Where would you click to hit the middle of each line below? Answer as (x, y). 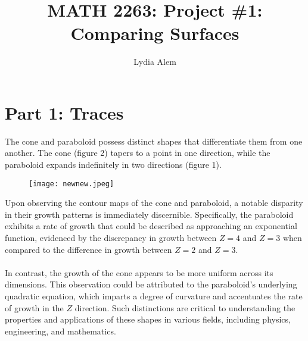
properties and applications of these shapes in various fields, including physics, (148, 319)
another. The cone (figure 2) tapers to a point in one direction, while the (138, 153)
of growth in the (34, 307)
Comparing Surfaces (155, 33)
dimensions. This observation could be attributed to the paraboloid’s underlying (151, 284)
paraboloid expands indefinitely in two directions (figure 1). (113, 165)
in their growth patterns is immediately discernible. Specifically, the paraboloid (149, 214)
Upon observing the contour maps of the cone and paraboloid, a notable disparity (154, 203)
